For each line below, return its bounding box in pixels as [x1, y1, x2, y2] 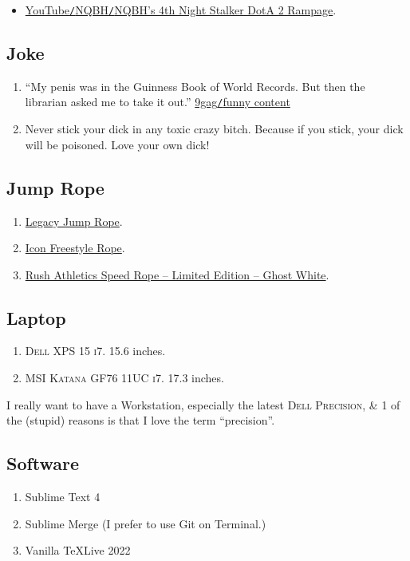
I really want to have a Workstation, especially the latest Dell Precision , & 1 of [6, 396, 400, 413]
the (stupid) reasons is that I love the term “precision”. [6, 412, 275, 429]
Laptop [6, 305, 66, 330]
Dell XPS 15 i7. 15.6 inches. [25, 342, 166, 359]
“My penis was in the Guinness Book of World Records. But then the [25, 77, 365, 94]
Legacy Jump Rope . [25, 212, 123, 229]
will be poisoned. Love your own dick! [25, 136, 210, 152]
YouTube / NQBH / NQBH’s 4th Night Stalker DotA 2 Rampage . [25, 2, 337, 18]
